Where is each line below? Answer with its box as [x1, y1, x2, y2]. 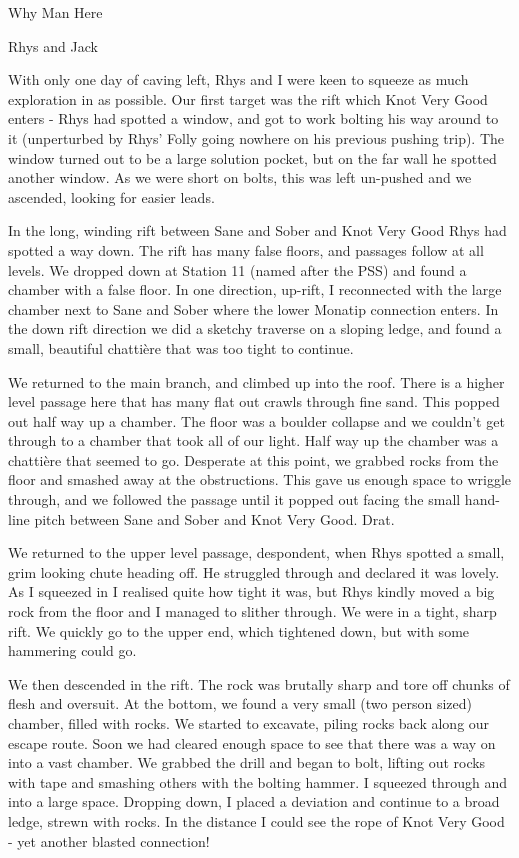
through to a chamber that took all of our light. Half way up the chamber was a [8, 430, 499, 451]
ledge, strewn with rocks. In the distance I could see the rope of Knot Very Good [8, 810, 505, 831]
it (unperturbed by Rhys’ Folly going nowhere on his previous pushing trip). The [8, 127, 505, 148]
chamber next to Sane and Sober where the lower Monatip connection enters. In [8, 298, 499, 319]
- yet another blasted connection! [8, 830, 210, 851]
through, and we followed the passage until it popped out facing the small [8, 489, 461, 510]
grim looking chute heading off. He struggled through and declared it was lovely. [8, 561, 500, 582]
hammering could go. [8, 640, 137, 661]
